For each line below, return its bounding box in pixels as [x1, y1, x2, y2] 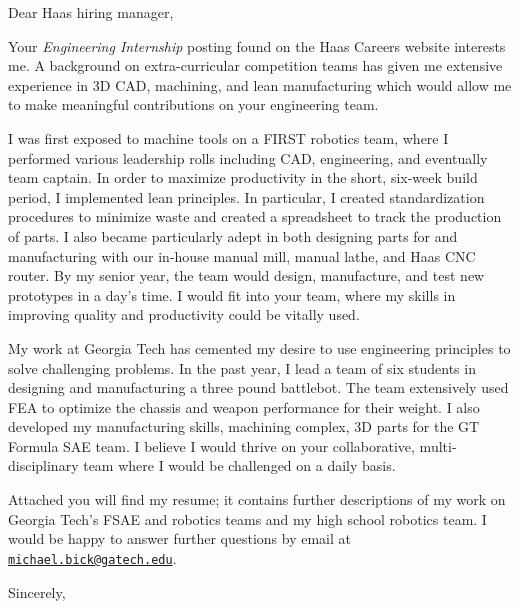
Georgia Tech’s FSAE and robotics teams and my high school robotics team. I [8, 508, 487, 529]
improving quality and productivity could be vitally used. [8, 304, 360, 325]
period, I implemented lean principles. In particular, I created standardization [8, 186, 485, 207]
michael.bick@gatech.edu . [8, 547, 177, 568]
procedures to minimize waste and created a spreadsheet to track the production [8, 206, 502, 227]
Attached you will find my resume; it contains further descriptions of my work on [8, 489, 506, 510]
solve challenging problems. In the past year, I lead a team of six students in [8, 357, 476, 378]
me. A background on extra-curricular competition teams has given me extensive [8, 55, 503, 76]
